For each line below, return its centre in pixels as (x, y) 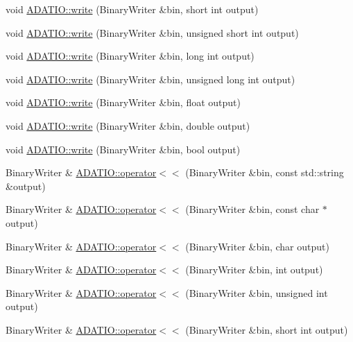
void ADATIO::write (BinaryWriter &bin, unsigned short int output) (152, 32)
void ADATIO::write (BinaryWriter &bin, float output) (123, 102)
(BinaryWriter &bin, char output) (257, 246)
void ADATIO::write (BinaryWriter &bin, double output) (128, 125)
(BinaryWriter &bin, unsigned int (257, 292)
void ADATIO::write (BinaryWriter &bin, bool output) (123, 149)
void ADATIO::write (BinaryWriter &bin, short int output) (132, 9)
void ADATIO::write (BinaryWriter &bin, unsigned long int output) (150, 79)
